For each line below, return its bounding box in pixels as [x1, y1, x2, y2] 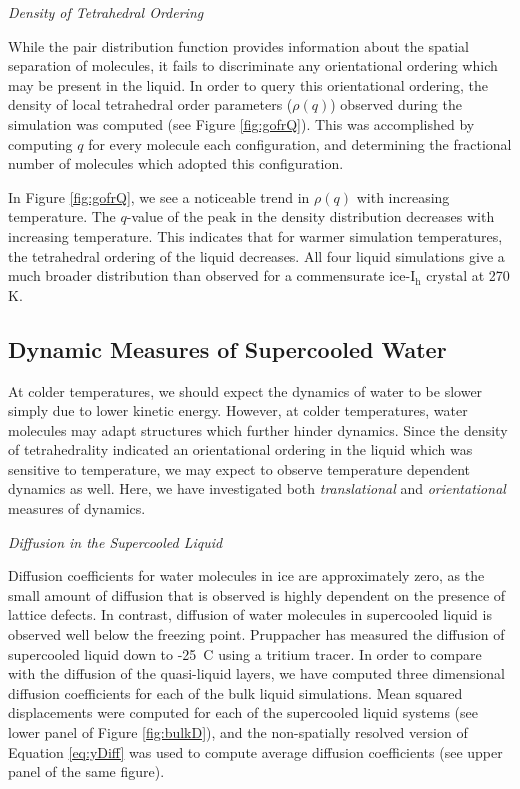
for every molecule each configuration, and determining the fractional [88, 133, 512, 154]
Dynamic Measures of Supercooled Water [8, 333, 447, 364]
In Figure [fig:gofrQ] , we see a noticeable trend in [8, 186, 310, 207]
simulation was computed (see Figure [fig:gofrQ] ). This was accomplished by [8, 113, 475, 134]
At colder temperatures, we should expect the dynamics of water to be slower [8, 380, 483, 401]
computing [8, 133, 73, 154]
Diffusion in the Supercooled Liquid [8, 531, 223, 552]
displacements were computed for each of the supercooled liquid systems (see [8, 702, 478, 723]
